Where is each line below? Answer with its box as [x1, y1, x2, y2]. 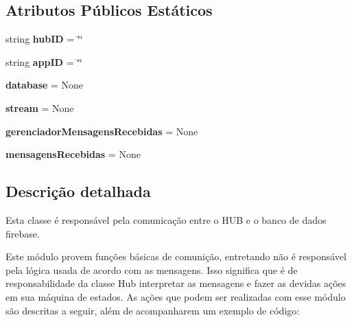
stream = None [5, 100, 74, 115]
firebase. [5, 226, 40, 240]
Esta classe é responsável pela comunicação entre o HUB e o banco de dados [5, 212, 327, 227]
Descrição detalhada [5, 181, 151, 202]
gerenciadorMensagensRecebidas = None [5, 124, 198, 138]
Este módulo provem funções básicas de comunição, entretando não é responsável [5, 249, 347, 264]
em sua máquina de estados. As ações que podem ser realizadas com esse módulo [5, 289, 346, 303]
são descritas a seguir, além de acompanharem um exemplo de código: [5, 303, 300, 317]
